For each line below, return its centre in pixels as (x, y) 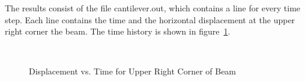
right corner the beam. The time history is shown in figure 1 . (118, 31)
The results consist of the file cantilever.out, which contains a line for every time (153, 8)
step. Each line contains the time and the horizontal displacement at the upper (150, 19)
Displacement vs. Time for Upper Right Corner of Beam (133, 71)
